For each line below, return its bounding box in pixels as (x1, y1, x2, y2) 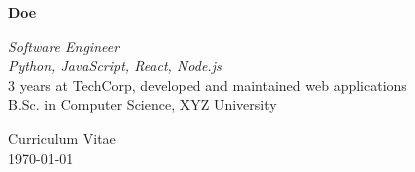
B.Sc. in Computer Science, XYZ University (8, 94, 277, 115)
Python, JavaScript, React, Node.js (8, 55, 222, 76)
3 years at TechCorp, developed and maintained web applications (8, 74, 407, 95)
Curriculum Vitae (8, 127, 116, 148)
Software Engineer (8, 35, 120, 56)
